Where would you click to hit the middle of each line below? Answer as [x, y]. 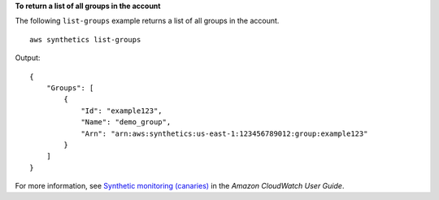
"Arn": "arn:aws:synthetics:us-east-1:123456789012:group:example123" [224, 133]
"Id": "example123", [122, 111]
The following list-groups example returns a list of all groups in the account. [147, 21]
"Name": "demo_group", [126, 122]
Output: [28, 58]
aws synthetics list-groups [85, 39]
